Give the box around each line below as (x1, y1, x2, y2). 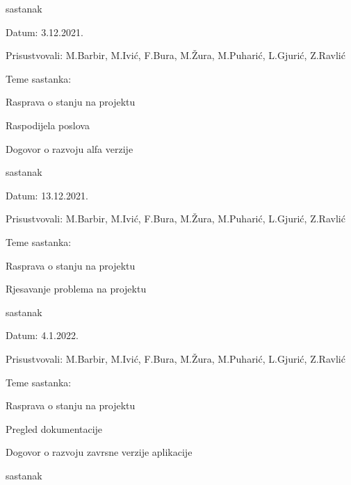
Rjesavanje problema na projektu (6, 281, 147, 296)
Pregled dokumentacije (6, 421, 103, 436)
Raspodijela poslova (6, 117, 90, 132)
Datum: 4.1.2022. (6, 328, 79, 343)
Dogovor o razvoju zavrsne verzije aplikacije (6, 445, 193, 459)
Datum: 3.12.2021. (6, 24, 83, 39)
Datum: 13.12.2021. (6, 188, 88, 202)
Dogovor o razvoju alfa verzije (6, 141, 133, 156)
